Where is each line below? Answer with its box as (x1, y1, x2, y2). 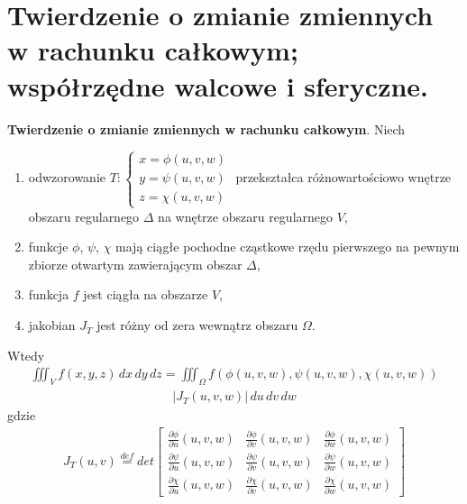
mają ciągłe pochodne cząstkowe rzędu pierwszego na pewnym (115, 237, 460, 256)
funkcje (28, 237, 69, 256)
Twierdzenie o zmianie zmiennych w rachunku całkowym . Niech (7, 119, 406, 138)
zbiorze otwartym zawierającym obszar (28, 254, 243, 273)
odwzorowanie (28, 168, 106, 187)
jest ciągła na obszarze (83, 285, 208, 304)
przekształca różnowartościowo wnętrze (235, 168, 452, 187)
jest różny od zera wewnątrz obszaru (96, 316, 298, 334)
